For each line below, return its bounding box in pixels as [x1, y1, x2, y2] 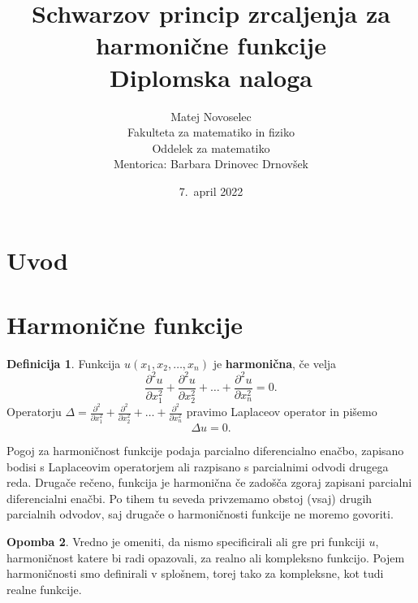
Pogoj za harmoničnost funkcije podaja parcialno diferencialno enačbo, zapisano [6, 441, 404, 458]
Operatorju [6, 403, 62, 420]
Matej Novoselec [170, 107, 252, 124]
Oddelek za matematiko [152, 139, 270, 156]
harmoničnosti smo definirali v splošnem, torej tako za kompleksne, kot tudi [6, 565, 384, 582]
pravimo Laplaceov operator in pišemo [186, 403, 377, 420]
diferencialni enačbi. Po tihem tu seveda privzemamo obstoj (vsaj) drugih [6, 489, 373, 506]
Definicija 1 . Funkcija [6, 354, 121, 371]
